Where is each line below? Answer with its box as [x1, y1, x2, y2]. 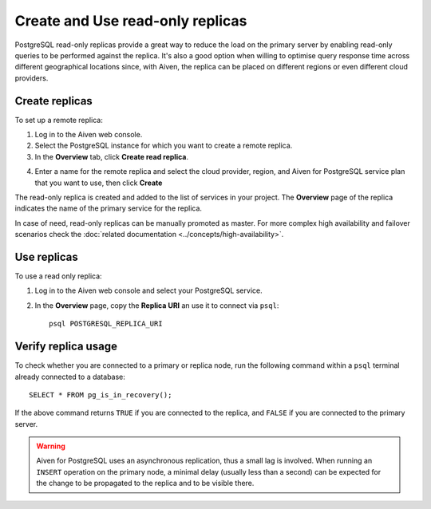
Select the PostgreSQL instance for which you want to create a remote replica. [34, 140, 293, 151]
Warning [36, 441, 65, 451]
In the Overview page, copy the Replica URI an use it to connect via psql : [34, 300, 279, 310]
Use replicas [14, 250, 79, 263]
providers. [14, 73, 49, 83]
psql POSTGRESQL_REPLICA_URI [49, 319, 163, 329]
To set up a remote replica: [14, 115, 103, 124]
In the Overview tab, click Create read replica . [34, 152, 189, 161]
